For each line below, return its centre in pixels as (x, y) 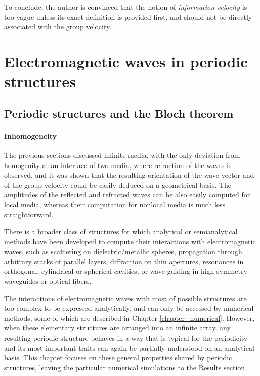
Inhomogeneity (31, 135)
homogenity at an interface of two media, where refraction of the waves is (118, 165)
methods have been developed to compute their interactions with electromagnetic (130, 241)
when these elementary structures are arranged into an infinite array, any (117, 328)
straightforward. (29, 214)
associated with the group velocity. (58, 27)
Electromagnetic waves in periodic (126, 61)
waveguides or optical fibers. (48, 281)
